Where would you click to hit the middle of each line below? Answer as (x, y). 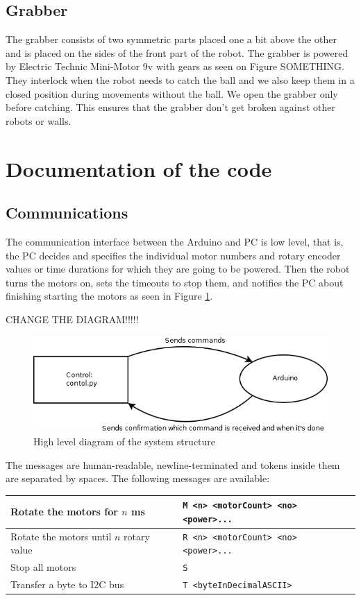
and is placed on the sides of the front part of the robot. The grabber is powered (177, 52)
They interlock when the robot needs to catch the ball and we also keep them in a (180, 79)
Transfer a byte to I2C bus (67, 584)
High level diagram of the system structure (125, 441)
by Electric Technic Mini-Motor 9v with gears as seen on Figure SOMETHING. (175, 66)
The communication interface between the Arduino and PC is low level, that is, (175, 241)
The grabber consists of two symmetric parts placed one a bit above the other (171, 39)
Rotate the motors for (64, 512)
